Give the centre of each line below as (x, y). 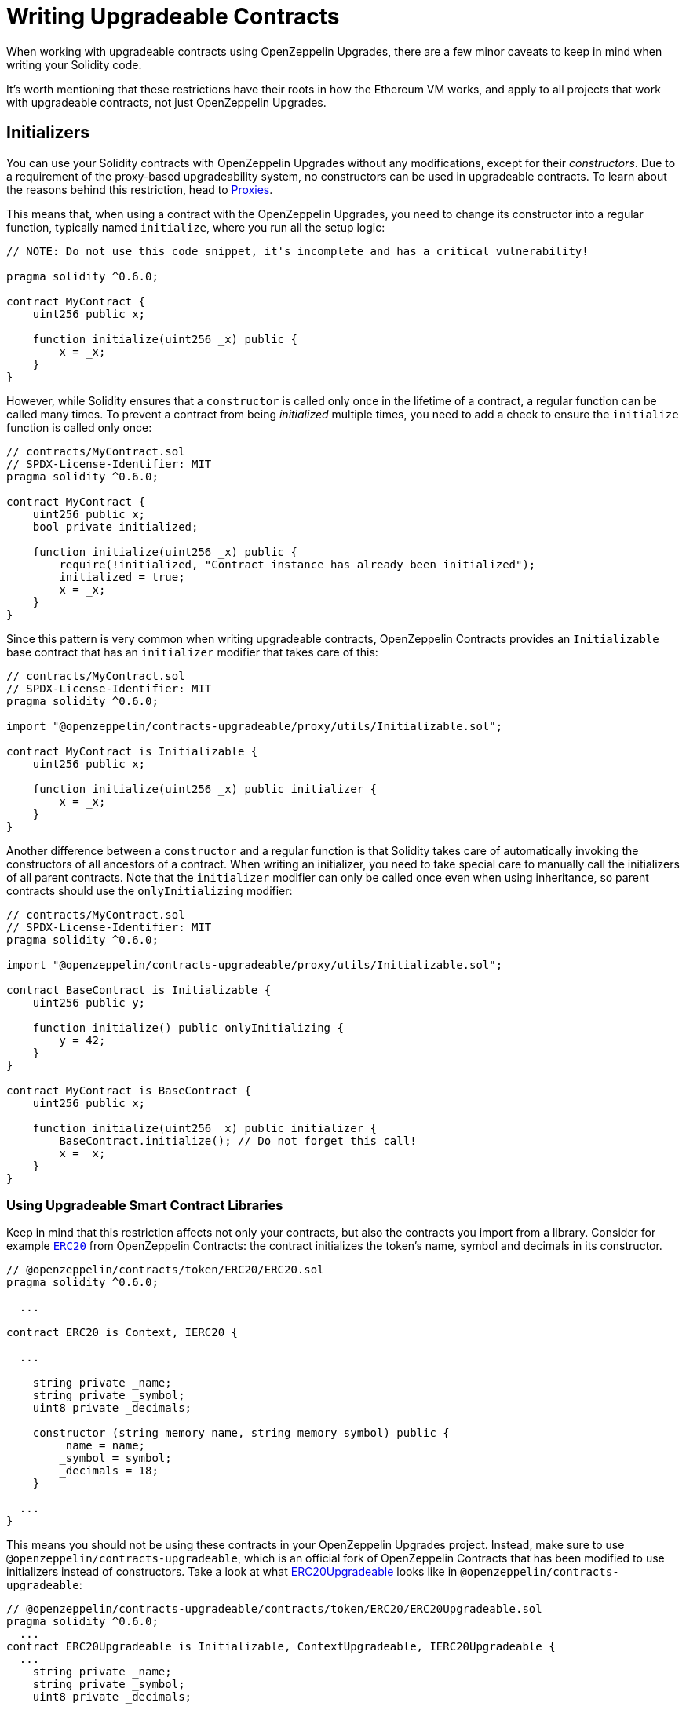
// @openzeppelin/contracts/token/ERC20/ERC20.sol (165, 1270)
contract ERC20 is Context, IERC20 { (122, 1333)
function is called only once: (79, 427)
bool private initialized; (115, 526)
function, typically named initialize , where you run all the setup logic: (196, 227)
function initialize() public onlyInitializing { (188, 1027)
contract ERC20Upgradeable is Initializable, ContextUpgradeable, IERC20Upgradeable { (281, 1647)
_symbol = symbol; (115, 1458)
